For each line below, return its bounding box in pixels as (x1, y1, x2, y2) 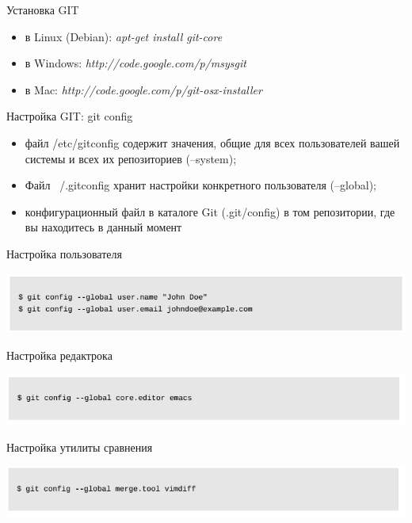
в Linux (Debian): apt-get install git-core (25, 28, 223, 44)
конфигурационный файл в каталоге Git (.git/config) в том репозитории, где (25, 203, 395, 220)
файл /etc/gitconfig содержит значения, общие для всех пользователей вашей (25, 134, 400, 151)
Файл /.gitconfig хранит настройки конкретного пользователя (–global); (25, 177, 376, 193)
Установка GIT (6, 2, 79, 17)
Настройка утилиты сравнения (6, 438, 153, 455)
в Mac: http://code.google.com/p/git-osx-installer (25, 81, 262, 97)
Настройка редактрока (6, 346, 113, 363)
